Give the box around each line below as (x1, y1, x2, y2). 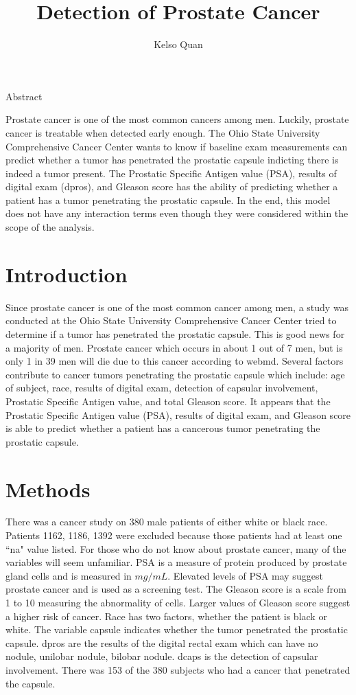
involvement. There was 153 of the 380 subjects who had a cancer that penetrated (5, 662, 351, 676)
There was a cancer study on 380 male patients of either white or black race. (5, 514, 328, 529)
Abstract (5, 89, 43, 103)
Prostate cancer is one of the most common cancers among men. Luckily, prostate (5, 112, 349, 126)
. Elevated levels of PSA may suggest (167, 568, 323, 582)
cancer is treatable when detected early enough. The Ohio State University (5, 125, 320, 139)
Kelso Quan (154, 37, 203, 52)
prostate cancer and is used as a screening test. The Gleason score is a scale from (5, 582, 346, 596)
